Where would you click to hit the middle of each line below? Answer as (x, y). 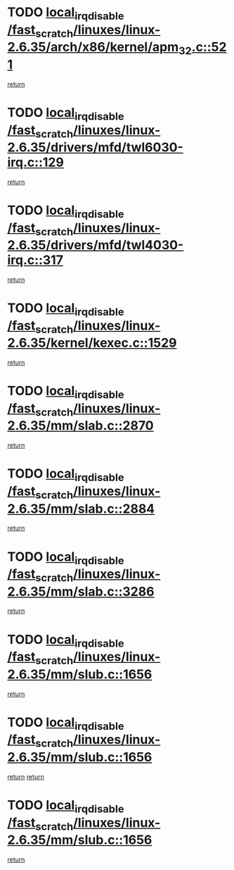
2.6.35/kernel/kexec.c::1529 (92, 343)
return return (26, 776)
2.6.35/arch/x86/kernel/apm (93, 47)
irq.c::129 (36, 162)
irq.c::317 (35, 260)
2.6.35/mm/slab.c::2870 (80, 426)
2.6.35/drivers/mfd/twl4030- (96, 246)
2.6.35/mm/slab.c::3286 (81, 591)
